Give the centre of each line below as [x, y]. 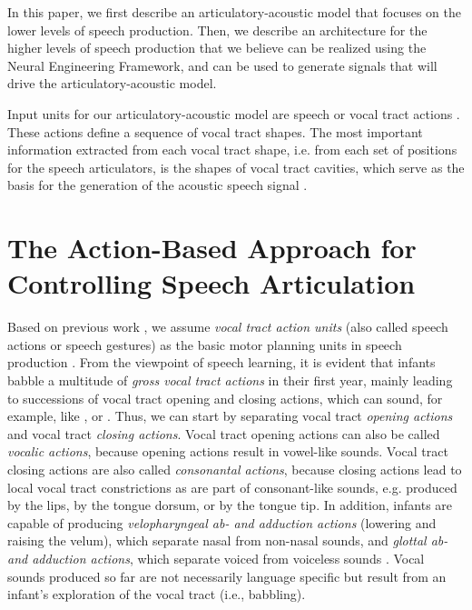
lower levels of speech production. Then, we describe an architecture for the [217, 30]
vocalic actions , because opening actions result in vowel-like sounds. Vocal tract [228, 451]
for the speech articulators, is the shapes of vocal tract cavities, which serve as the [236, 167]
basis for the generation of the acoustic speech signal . [157, 185]
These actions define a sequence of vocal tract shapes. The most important [215, 131]
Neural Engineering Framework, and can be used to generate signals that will [222, 65]
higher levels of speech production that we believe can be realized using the [217, 48]
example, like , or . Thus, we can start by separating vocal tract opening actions [230, 416]
